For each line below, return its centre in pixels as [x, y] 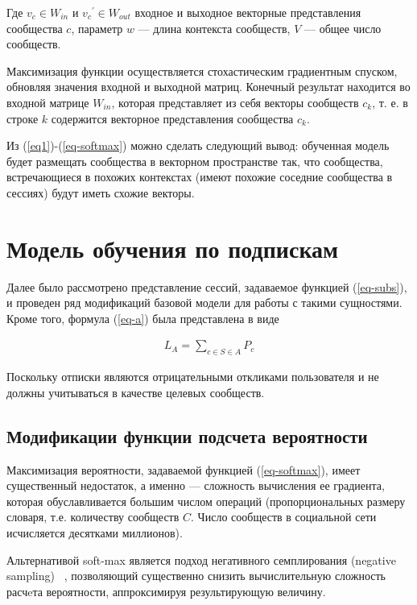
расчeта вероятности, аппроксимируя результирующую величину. [166, 591]
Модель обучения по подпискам [173, 248]
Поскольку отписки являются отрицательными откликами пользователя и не [193, 377]
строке [23, 118]
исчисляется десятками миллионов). [95, 533]
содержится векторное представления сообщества [172, 118]
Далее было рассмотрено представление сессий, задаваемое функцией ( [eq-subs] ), [207, 286]
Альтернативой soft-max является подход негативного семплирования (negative [201, 559]
